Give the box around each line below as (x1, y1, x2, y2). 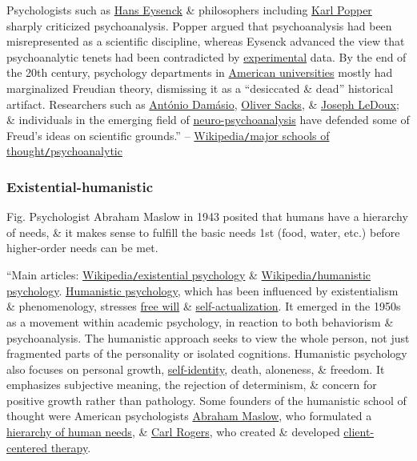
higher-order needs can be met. (6, 239, 158, 256)
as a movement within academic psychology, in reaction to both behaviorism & (6, 313, 394, 330)
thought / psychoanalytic (6, 142, 122, 159)
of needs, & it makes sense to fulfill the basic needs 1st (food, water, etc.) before (6, 223, 400, 240)
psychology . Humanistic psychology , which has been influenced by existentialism (6, 282, 399, 299)
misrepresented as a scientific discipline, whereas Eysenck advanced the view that (6, 33, 405, 50)
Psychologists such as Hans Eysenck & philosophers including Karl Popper (6, 2, 372, 18)
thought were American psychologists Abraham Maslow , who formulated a (6, 407, 372, 424)
